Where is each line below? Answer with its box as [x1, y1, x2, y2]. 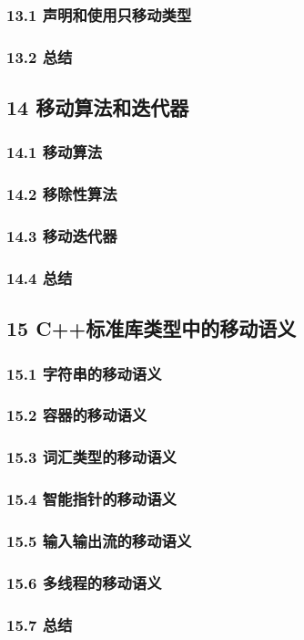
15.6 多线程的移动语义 [6, 571, 162, 593]
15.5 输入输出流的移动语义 [6, 529, 192, 551]
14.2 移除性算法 [6, 183, 117, 205]
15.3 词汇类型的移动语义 [6, 446, 177, 468]
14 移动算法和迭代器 [6, 93, 189, 121]
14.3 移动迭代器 [6, 225, 117, 247]
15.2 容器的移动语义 [6, 404, 147, 426]
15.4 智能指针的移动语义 [6, 488, 177, 510]
